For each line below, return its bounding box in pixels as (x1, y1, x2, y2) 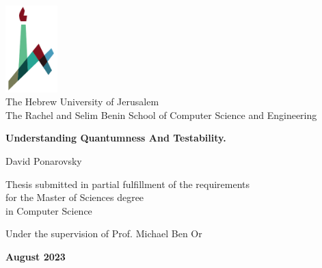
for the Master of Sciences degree (5, 190, 144, 204)
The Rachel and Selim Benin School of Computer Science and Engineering (5, 107, 317, 122)
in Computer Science (5, 203, 92, 217)
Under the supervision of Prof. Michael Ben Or (5, 226, 202, 241)
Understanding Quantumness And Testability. (5, 131, 226, 145)
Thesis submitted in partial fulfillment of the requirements (5, 176, 250, 191)
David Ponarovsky (5, 153, 82, 167)
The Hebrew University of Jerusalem (5, 94, 159, 109)
